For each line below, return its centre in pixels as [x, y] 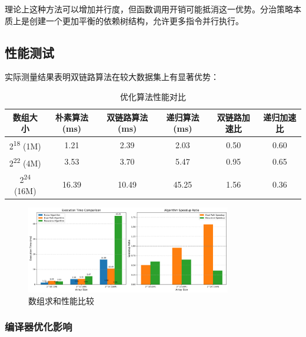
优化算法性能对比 [153, 96]
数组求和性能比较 [61, 300]
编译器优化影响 [39, 327]
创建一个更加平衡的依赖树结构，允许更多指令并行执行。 [136, 20]
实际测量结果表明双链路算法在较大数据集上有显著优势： [112, 77]
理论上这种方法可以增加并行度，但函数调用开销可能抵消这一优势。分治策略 [149, 9]
